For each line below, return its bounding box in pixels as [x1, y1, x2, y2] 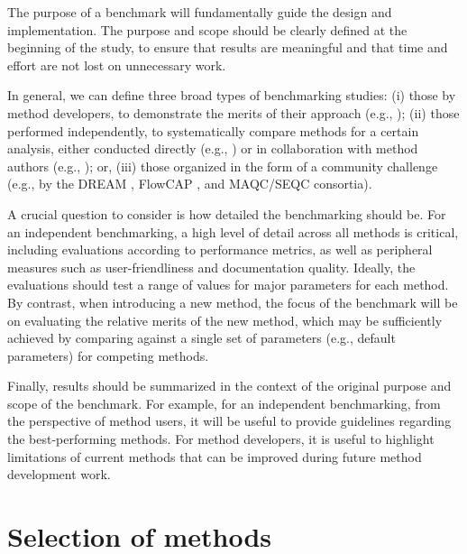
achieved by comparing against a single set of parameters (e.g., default [7, 328, 396, 347]
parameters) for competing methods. [7, 346, 209, 365]
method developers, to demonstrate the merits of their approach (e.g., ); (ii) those [7, 103, 460, 122]
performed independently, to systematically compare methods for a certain [7, 121, 419, 140]
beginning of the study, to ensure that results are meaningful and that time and [7, 38, 448, 57]
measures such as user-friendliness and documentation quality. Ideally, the [7, 257, 416, 276]
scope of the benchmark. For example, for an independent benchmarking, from [7, 393, 441, 412]
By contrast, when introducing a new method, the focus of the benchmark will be [7, 292, 458, 311]
